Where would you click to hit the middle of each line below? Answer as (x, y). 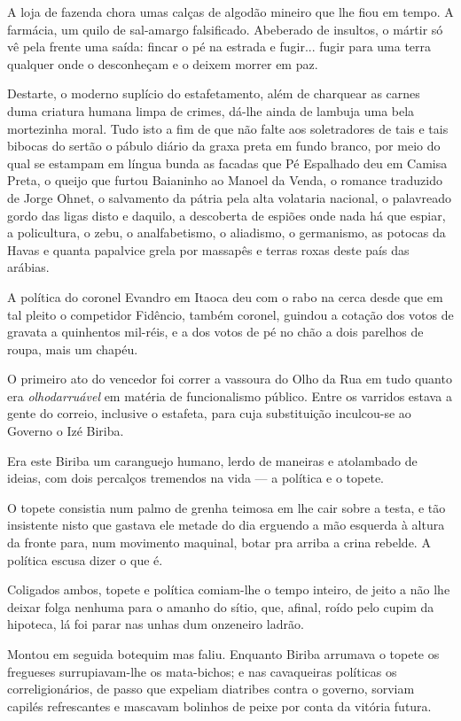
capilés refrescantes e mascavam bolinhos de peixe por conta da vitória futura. (219, 705)
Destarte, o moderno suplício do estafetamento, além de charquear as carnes (214, 93)
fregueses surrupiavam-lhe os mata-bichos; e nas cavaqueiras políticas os (202, 671)
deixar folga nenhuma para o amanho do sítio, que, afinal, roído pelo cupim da (221, 606)
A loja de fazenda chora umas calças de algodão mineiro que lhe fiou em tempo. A (230, 12)
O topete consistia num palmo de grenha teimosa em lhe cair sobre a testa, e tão (227, 507)
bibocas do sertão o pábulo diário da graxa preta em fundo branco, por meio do (224, 146)
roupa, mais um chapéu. (73, 349)
